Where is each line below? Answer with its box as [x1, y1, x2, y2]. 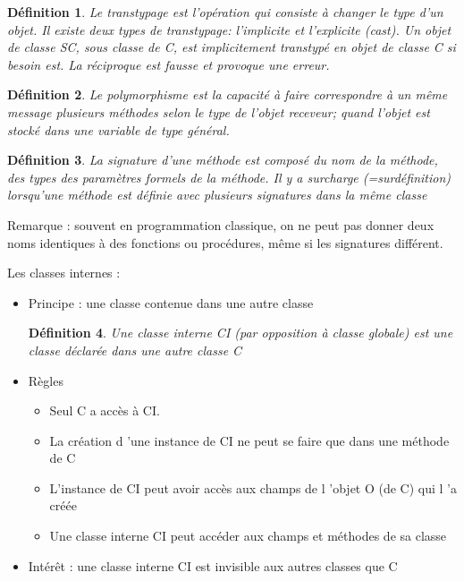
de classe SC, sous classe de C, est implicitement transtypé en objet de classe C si [7, 38, 456, 56]
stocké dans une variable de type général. [7, 120, 230, 139]
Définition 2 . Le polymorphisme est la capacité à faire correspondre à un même [7, 85, 448, 104]
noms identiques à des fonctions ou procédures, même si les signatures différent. [7, 233, 443, 252]
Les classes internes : [7, 263, 121, 282]
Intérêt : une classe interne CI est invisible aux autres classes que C [28, 556, 398, 575]
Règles [28, 371, 63, 389]
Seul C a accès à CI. [49, 401, 160, 420]
